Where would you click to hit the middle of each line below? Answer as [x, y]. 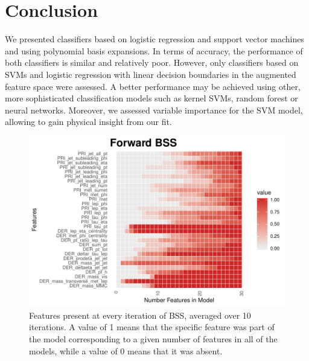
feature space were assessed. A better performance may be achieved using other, [153, 86]
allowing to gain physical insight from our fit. [88, 122]
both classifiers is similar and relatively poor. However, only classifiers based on [152, 62]
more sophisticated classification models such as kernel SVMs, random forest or [151, 98]
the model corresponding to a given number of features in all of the [153, 339]
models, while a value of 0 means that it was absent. [126, 350]
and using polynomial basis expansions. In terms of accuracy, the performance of [154, 50]
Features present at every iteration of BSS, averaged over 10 [140, 315]
